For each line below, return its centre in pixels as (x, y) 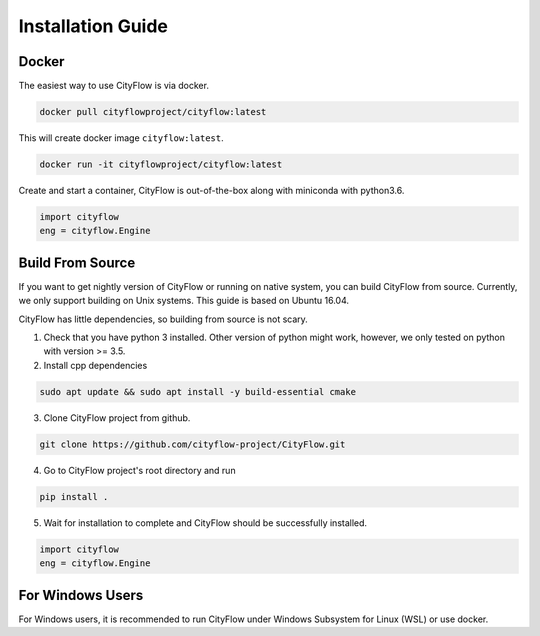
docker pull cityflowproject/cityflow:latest (153, 112)
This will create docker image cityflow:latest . (121, 138)
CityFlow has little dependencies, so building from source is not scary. (163, 319)
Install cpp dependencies (95, 365)
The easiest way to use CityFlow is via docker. (114, 86)
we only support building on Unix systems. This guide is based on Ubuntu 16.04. (184, 301)
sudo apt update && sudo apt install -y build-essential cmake (198, 391)
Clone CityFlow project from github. (117, 417)
